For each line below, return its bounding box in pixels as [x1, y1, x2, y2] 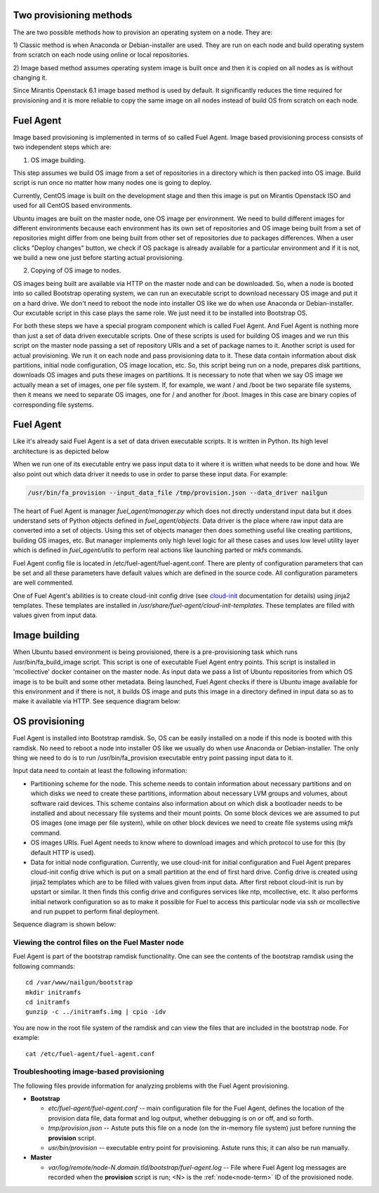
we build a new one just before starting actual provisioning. [13, 254, 184, 262]
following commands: [13, 962, 75, 970]
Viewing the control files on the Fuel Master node [13, 938, 184, 948]
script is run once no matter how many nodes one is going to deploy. [13, 178, 212, 187]
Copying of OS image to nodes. [30, 266, 121, 275]
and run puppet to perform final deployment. [30, 907, 159, 915]
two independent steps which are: [13, 143, 112, 151]
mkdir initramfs [25, 988, 81, 996]
